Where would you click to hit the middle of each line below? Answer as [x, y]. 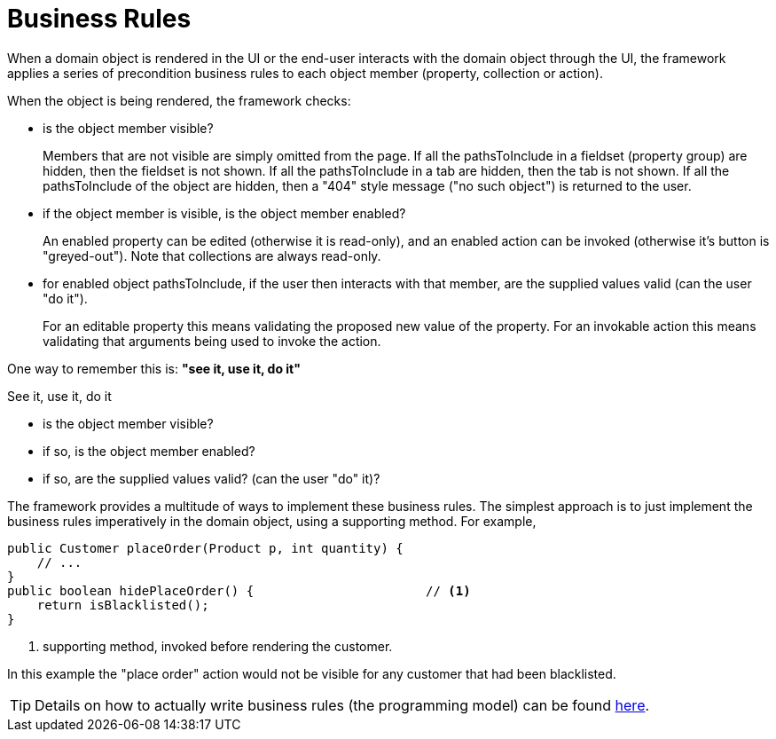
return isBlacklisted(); [123, 605]
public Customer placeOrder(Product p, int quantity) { [205, 548]
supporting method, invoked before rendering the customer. [218, 646]
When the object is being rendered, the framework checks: [179, 100]
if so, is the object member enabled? [149, 451]
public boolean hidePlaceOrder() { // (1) [239, 590]
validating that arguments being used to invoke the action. [212, 341]
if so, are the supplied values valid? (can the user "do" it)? [212, 478]
